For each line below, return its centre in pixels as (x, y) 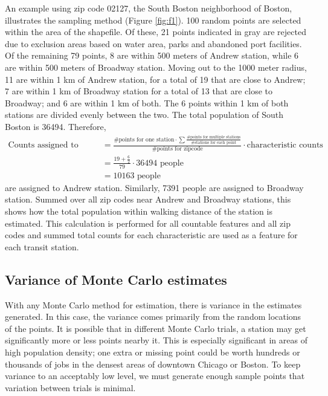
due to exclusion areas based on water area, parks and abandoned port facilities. (153, 43)
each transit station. (42, 246)
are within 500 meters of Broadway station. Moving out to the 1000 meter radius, (156, 67)
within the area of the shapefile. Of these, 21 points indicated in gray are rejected (156, 32)
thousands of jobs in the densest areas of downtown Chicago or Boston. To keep (153, 364)
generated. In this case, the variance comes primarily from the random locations (153, 316)
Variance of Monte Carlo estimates (116, 279)
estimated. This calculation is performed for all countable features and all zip (148, 223)
